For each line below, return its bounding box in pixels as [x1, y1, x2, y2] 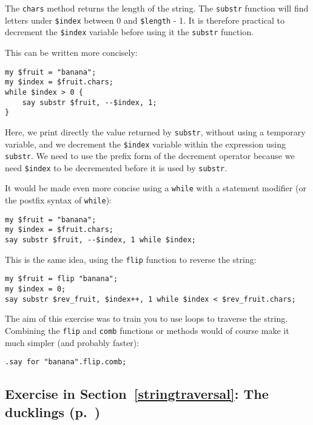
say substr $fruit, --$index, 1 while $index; [5, 236, 196, 245]
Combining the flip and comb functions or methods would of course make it [5, 324, 289, 336]
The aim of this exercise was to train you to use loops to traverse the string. [5, 312, 288, 325]
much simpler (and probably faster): [5, 336, 140, 348]
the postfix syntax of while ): [5, 194, 112, 206]
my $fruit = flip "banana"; [5, 274, 118, 284]
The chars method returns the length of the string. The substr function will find [5, 2, 309, 14]
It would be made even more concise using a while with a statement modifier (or [5, 182, 306, 194]
